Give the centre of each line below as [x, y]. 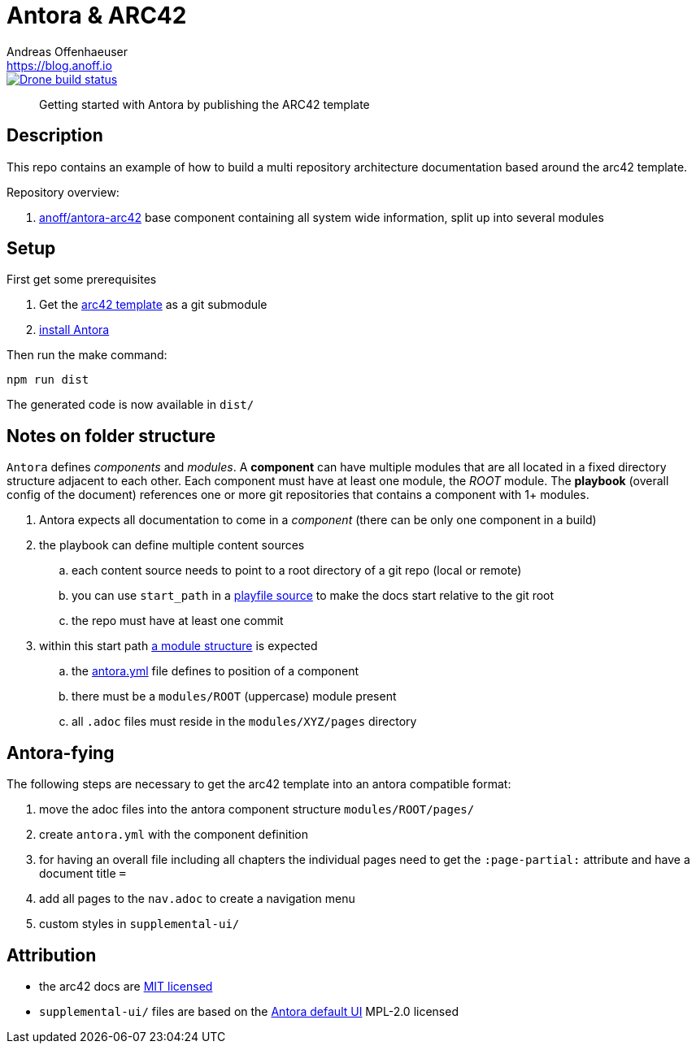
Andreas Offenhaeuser [67, 51]
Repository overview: [63, 192]
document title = [83, 874]
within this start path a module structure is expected [178, 646]
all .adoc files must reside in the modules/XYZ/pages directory [244, 722]
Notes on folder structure [111, 436]
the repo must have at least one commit [178, 621]
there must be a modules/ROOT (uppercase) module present [234, 696]
